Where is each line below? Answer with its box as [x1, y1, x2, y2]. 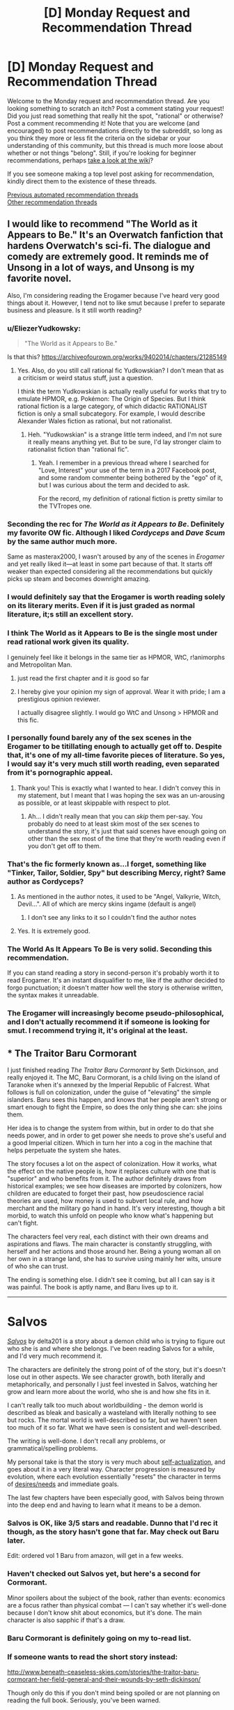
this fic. [17, 716, 39, 724]
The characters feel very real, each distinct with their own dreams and [7, 1232, 209, 1241]
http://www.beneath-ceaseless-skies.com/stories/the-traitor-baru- [7, 1667, 200, 1676]
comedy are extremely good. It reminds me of [7, 251, 209, 263]
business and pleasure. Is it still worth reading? [7, 305, 142, 315]
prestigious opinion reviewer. [17, 695, 101, 703]
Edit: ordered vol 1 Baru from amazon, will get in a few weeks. [7, 1552, 184, 1560]
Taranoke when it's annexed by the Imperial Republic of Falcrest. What [7, 1081, 210, 1089]
